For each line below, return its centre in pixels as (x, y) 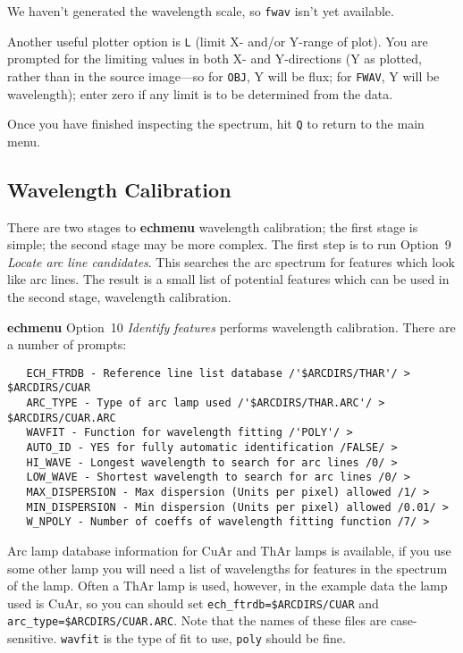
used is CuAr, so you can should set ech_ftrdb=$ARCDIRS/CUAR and (193, 603)
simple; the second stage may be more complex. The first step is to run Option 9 (229, 244)
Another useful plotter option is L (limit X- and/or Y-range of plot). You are (218, 41)
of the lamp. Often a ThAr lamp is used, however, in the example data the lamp (227, 586)
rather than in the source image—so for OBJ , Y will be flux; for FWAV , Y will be (223, 75)
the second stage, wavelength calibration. (119, 296)
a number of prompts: (67, 344)
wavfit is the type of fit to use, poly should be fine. (203, 638)
